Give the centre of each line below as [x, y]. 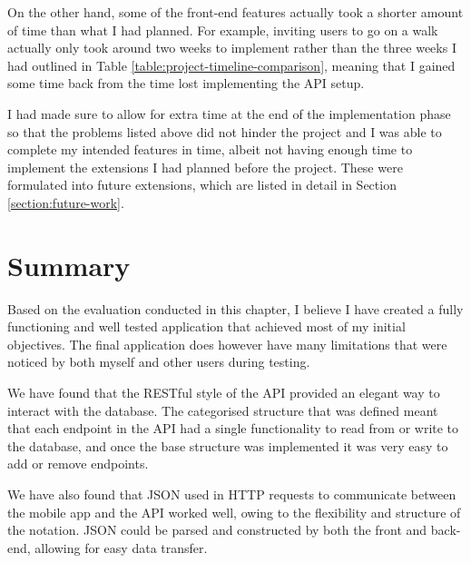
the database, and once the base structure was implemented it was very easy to [228, 445]
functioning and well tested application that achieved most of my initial [206, 326]
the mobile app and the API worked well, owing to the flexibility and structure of [234, 512]
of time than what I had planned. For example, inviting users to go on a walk [223, 30]
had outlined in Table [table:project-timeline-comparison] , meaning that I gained [231, 65]
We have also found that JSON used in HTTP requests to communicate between [232, 494]
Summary [69, 265]
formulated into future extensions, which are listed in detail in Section [202, 185]
